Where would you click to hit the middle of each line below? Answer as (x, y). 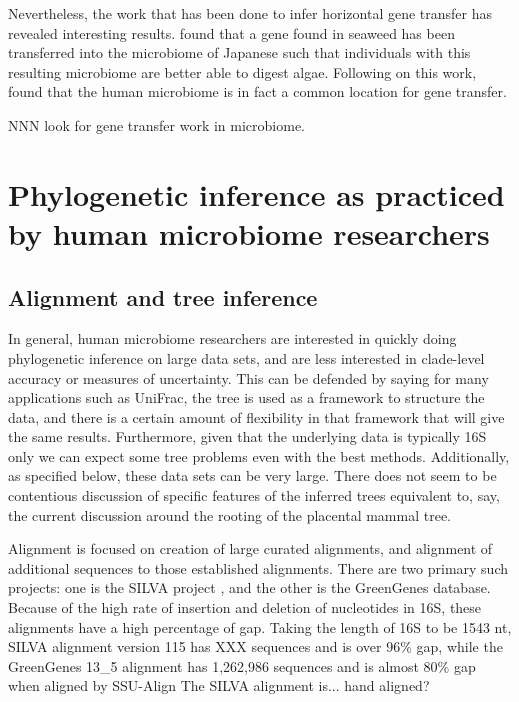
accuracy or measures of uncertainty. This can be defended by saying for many (248, 377)
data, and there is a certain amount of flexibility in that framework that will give (256, 416)
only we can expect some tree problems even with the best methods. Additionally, (259, 455)
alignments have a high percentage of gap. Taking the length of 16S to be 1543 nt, (260, 626)
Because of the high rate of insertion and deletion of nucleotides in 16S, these (245, 607)
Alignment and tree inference (163, 296)
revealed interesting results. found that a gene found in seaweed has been (231, 32)
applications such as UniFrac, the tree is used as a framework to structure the (246, 397)
